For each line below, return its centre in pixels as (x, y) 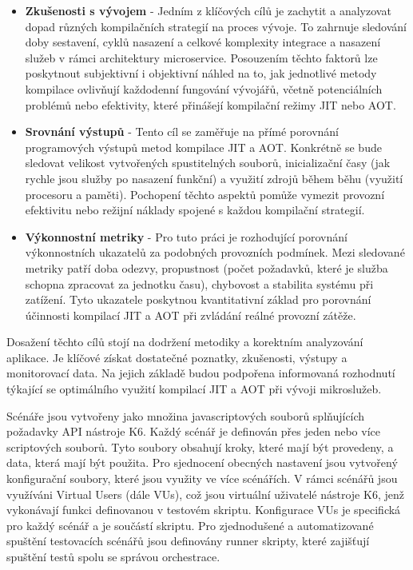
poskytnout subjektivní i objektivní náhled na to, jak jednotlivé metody (201, 73)
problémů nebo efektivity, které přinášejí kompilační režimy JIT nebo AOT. (210, 104)
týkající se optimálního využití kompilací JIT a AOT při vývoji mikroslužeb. (194, 389)
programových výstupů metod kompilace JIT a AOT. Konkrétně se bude (203, 147)
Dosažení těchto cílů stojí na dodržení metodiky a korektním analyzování (185, 342)
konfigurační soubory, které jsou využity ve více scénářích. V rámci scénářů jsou (202, 478)
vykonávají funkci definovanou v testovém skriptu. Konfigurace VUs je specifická (204, 510)
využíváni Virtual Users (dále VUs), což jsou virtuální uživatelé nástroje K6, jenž (205, 494)
